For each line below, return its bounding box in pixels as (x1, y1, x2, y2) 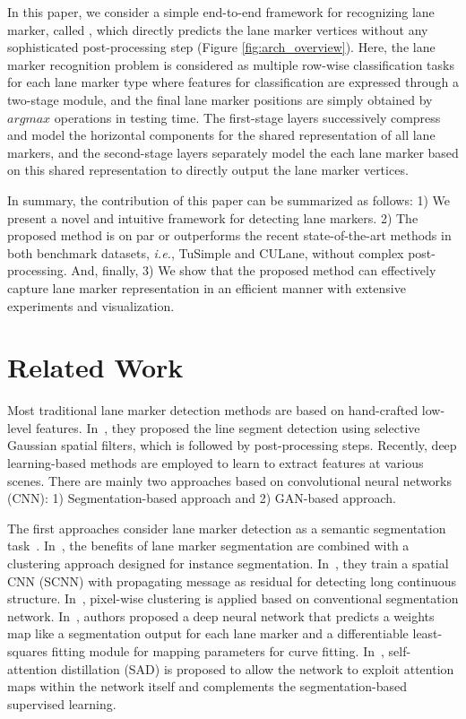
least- (412, 624, 443, 643)
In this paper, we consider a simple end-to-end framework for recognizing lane (7, 3, 435, 21)
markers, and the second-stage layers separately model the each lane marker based (7, 143, 459, 161)
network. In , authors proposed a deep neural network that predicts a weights (7, 606, 435, 625)
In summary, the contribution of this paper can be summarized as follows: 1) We (7, 190, 451, 209)
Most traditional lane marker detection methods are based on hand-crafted (7, 401, 419, 420)
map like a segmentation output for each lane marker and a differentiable (7, 624, 409, 643)
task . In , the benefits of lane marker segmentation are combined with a (7, 536, 410, 555)
